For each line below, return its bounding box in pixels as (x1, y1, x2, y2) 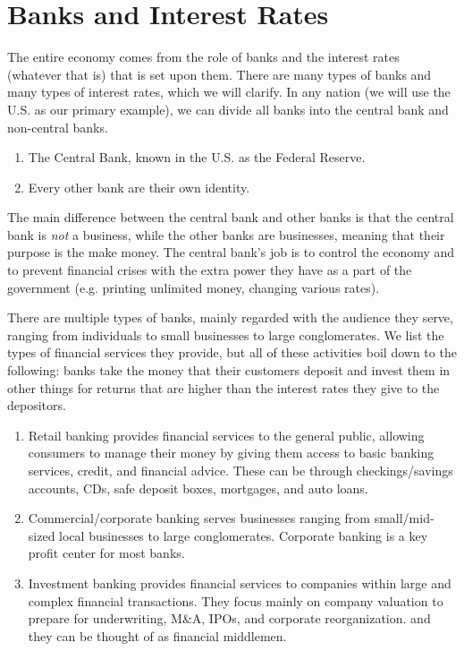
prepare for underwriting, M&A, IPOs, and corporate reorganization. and (28, 609, 431, 628)
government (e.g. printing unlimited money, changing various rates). (7, 278, 380, 296)
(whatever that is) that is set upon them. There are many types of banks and (7, 64, 432, 83)
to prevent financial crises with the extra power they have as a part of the (7, 261, 412, 279)
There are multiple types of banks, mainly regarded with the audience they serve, (7, 308, 453, 327)
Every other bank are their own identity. (28, 177, 250, 196)
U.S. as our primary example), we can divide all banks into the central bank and (7, 99, 449, 118)
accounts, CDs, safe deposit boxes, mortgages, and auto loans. (28, 478, 368, 497)
